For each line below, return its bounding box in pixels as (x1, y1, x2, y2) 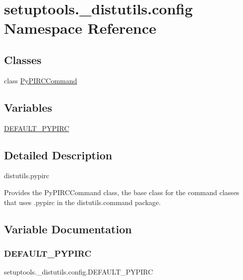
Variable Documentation (4, 221, 132, 236)
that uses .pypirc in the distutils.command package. (4, 197, 161, 207)
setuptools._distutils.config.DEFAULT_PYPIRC (4, 267, 153, 277)
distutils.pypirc (4, 170, 50, 181)
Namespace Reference (4, 18, 156, 38)
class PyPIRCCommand (4, 75, 77, 85)
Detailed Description (4, 147, 113, 162)
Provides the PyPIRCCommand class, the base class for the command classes (4, 187, 240, 197)
